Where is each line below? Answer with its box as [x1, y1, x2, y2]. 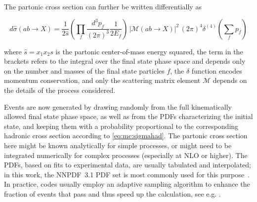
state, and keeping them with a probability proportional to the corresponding [4, 121, 239, 131]
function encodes [191, 65, 242, 76]
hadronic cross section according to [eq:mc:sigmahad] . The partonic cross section [4, 130, 248, 141]
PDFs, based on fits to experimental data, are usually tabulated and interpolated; [4, 160, 252, 170]
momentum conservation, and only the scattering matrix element [4, 75, 201, 85]
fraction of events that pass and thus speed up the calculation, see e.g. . [4, 188, 221, 199]
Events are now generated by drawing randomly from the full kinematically [4, 101, 232, 112]
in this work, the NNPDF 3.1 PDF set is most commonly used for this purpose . [4, 169, 250, 179]
